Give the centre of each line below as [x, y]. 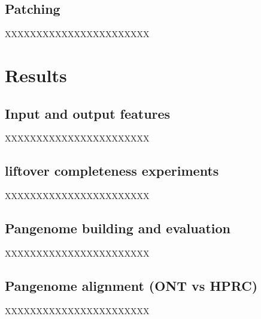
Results [36, 75]
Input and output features [88, 113]
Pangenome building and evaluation [118, 228]
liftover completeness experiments [112, 171]
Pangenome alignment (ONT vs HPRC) [131, 285]
